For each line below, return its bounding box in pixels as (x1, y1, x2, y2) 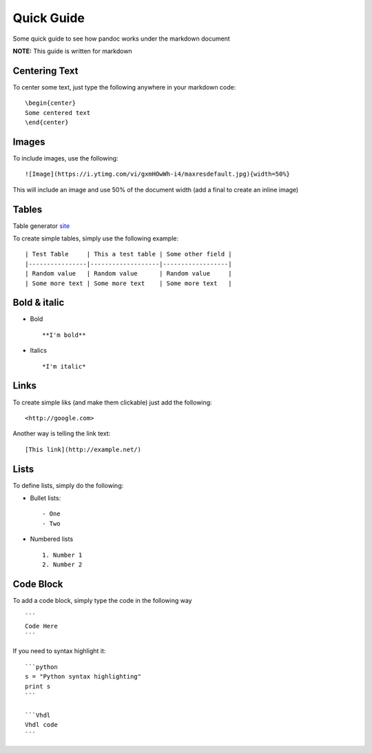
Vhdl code (25, 721, 58, 729)
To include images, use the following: (12, 154, 118, 162)
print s (25, 682, 51, 690)
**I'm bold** (42, 331, 86, 339)
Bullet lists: (30, 494, 61, 502)
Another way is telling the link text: (12, 429, 111, 437)
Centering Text (12, 65, 79, 76)
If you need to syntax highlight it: (12, 647, 106, 655)
